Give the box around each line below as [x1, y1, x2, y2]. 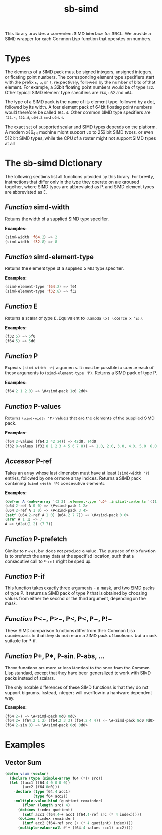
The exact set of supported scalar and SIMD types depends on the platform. [5, 124, 157, 130]
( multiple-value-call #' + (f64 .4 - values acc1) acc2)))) [17, 825, 133, 831]
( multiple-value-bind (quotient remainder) [14, 798, 103, 803]
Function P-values [5, 402, 61, 411]
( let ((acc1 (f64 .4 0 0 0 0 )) [9, 780, 70, 785]
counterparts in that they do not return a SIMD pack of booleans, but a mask [5, 633, 157, 639]
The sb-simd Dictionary [5, 158, 103, 168]
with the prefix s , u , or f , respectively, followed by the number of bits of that [5, 79, 156, 85]
